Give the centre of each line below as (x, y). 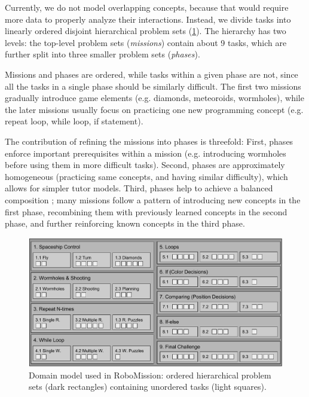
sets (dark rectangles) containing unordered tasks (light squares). (148, 387)
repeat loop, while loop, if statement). (74, 121)
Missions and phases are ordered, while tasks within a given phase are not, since (152, 74)
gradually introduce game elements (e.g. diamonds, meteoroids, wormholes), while (154, 98)
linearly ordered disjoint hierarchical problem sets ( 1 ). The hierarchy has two (146, 31)
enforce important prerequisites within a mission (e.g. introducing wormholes (146, 153)
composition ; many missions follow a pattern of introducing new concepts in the (153, 199)
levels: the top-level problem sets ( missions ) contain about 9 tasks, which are (146, 42)
